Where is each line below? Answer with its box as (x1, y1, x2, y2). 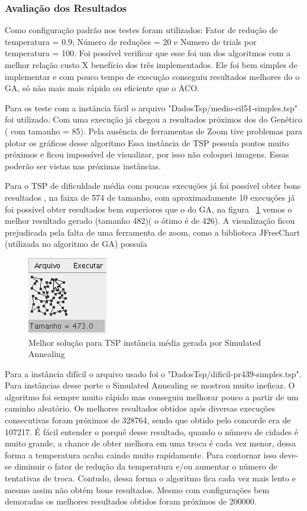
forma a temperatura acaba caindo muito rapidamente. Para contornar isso (5, 448, 277, 461)
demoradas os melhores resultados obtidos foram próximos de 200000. (5, 495, 257, 507)
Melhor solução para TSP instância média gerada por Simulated (28, 336, 261, 348)
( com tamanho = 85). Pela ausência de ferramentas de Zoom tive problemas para (5, 124, 302, 137)
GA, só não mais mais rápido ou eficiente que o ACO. (5, 82, 199, 94)
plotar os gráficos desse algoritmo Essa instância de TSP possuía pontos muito (5, 136, 289, 149)
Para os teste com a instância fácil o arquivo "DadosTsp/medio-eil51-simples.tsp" (5, 101, 298, 114)
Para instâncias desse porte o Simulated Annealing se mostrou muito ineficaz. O (5, 379, 295, 391)
